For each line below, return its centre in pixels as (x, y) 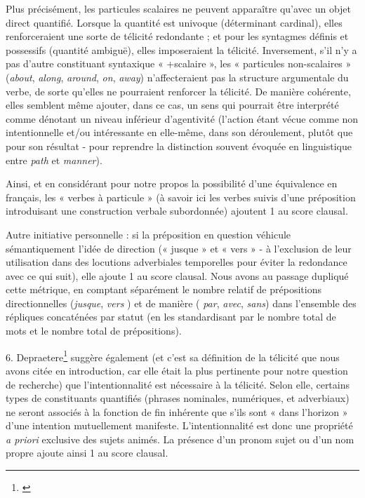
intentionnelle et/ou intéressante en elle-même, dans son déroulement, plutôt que (179, 132)
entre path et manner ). (54, 160)
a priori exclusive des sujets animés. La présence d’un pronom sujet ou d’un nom (180, 439)
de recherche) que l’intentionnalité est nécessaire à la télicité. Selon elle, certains (178, 384)
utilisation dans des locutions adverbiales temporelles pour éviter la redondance (177, 262)
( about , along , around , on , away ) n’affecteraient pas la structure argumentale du (177, 77)
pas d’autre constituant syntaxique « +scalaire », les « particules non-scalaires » (179, 63)
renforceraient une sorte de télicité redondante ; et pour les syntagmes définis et (177, 36)
